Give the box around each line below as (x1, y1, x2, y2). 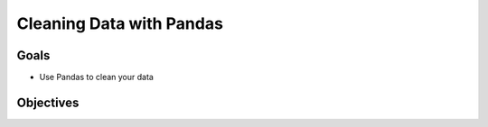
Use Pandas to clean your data (39, 72, 154, 83)
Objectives (16, 95, 80, 110)
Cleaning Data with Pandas (16, 14, 223, 33)
